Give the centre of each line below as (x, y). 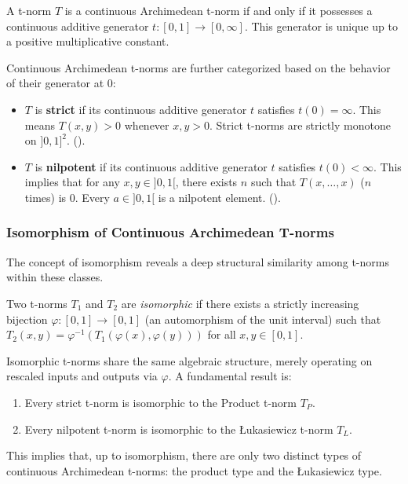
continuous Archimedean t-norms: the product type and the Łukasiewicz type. (194, 470)
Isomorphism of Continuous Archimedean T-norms (170, 232)
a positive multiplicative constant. (88, 41)
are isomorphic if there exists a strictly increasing (240, 303)
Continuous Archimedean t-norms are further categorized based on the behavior (199, 67)
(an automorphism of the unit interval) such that (263, 319)
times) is (46, 197)
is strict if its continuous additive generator (141, 109)
